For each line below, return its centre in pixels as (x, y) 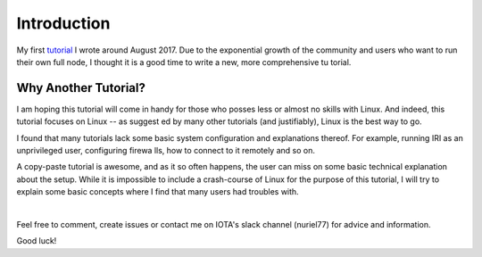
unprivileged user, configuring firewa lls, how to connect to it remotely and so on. (166, 151)
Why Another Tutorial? (81, 88)
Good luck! (37, 241)
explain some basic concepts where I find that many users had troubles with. (158, 192)
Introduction (63, 23)
